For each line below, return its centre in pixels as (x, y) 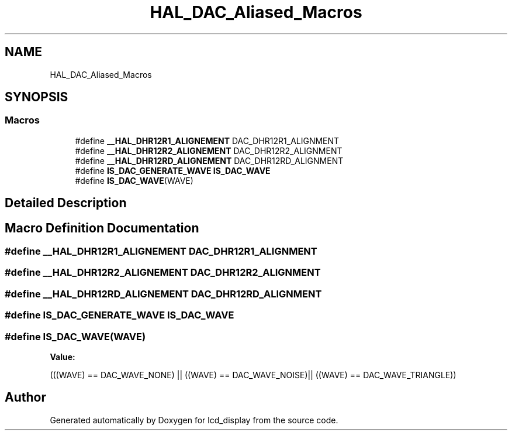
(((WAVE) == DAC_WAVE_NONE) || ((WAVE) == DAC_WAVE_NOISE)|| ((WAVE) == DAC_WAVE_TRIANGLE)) (253, 375)
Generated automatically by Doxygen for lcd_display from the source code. (194, 420)
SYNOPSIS (37, 97)
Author (25, 398)
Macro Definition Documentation (102, 228)
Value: (63, 357)
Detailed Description (66, 203)
